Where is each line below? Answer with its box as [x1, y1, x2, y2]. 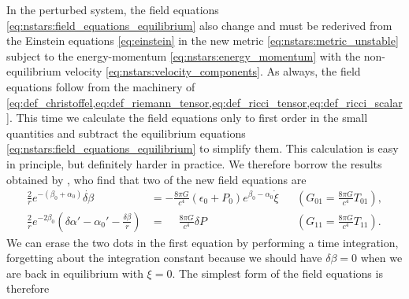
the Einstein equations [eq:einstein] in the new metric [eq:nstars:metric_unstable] [6, 32, 399, 49]
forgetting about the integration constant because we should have [6, 249, 322, 266]
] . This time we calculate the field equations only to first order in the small [6, 109, 368, 126]
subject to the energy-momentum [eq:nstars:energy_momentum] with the [6, 47, 361, 64]
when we [360, 249, 403, 266]
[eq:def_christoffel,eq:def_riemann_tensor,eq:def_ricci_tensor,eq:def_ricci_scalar [6, 94, 403, 110]
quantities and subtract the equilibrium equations [6, 124, 246, 141]
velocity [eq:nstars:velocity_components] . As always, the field [65, 63, 361, 79]
